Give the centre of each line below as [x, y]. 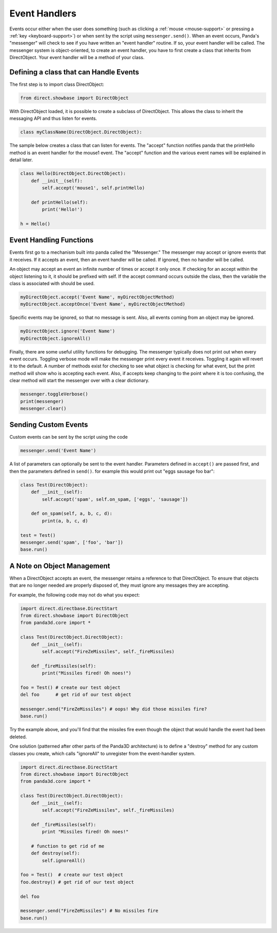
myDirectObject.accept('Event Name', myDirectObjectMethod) [97, 297]
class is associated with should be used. [52, 283]
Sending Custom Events [49, 425]
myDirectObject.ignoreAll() [55, 338]
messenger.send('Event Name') [58, 451]
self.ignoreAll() [64, 860]
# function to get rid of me [68, 846]
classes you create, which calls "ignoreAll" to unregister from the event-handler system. [103, 753]
